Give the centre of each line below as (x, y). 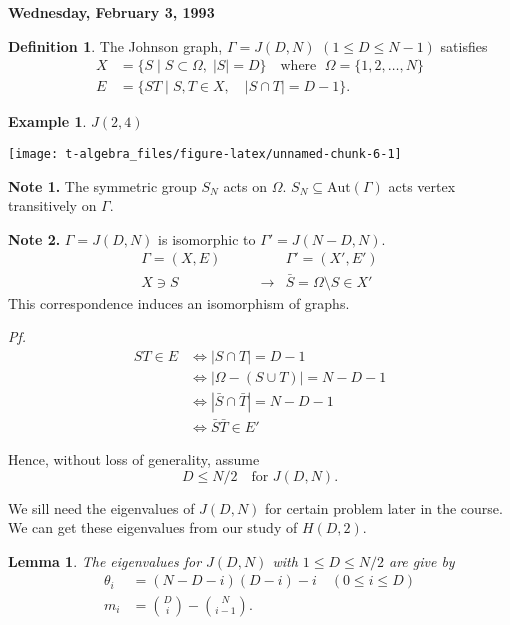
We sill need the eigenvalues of (101, 507)
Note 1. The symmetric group (102, 185)
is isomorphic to (207, 238)
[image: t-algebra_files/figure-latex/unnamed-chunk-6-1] (205, 153)
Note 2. (34, 238)
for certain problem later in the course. (384, 507)
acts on (245, 185)
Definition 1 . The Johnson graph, (115, 45)
